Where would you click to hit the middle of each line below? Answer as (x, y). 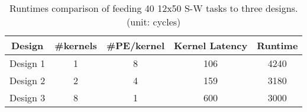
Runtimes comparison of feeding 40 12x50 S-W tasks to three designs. (153, 8)
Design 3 (28, 97)
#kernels (76, 45)
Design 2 (28, 80)
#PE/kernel (135, 45)
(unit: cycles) (154, 22)
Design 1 (28, 63)
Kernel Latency (211, 45)
